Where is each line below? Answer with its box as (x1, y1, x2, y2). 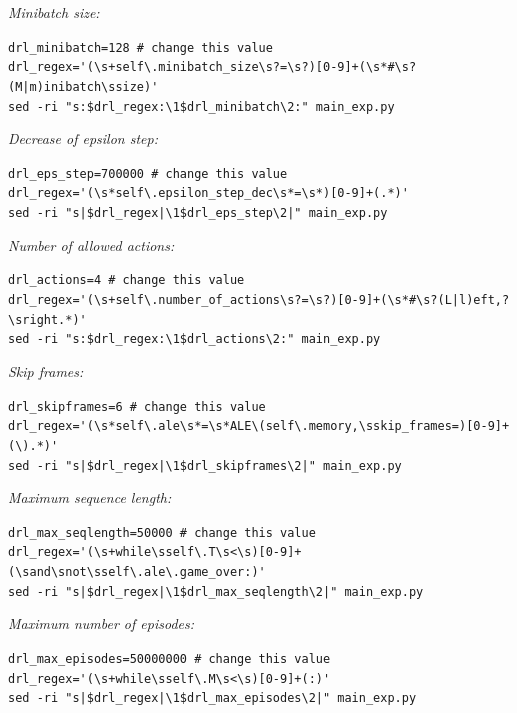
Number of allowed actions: (8, 234, 175, 255)
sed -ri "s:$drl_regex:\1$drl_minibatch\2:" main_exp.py (8, 99, 395, 114)
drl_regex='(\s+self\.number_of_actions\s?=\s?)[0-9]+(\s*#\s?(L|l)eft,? (8, 293, 510, 308)
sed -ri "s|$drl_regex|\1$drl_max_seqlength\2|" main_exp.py (8, 584, 424, 599)
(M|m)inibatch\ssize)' (8, 79, 159, 94)
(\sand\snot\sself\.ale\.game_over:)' (8, 565, 266, 580)
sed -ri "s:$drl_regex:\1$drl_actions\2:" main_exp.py (8, 332, 381, 347)
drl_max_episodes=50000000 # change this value (8, 652, 331, 667)
